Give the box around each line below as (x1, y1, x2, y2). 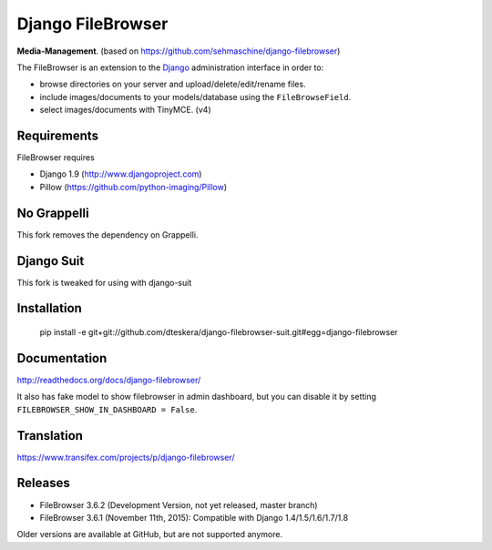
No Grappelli (16, 205, 90, 220)
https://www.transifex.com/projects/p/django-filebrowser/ (16, 452, 235, 463)
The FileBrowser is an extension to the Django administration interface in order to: (16, 62, 324, 73)
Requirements (16, 127, 99, 143)
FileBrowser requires (16, 152, 95, 163)
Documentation (16, 351, 108, 366)
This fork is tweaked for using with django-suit (16, 277, 192, 288)
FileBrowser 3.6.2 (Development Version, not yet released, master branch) (39, 499, 318, 510)
